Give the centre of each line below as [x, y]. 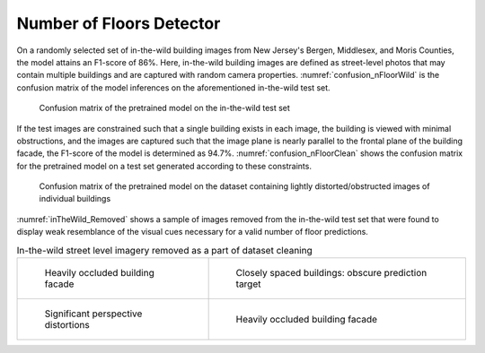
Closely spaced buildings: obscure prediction [331, 273]
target [248, 284]
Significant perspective [93, 314]
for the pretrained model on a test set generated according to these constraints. [164, 166]
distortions [67, 325]
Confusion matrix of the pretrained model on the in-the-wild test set [165, 108]
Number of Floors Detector [119, 23]
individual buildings [75, 199]
